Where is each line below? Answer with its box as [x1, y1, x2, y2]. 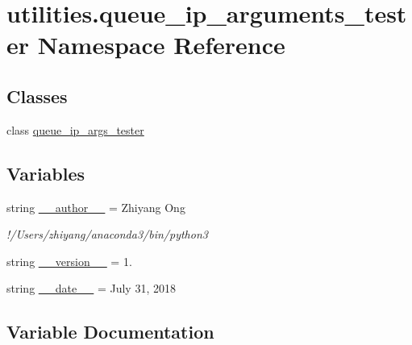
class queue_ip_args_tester [6, 121, 144, 138]
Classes [6, 83, 68, 108]
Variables [6, 160, 85, 185]
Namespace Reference [37, 28, 285, 61]
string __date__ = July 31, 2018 [6, 280, 176, 297]
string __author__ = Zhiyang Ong [6, 198, 185, 215]
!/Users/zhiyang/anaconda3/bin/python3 [6, 226, 208, 243]
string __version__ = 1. [6, 252, 132, 269]
